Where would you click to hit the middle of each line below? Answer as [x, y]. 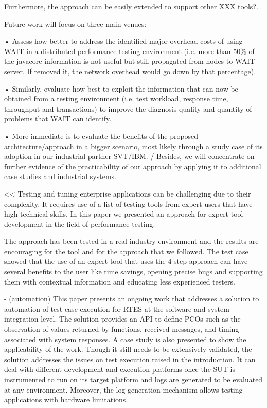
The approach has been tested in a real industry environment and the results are [131, 241]
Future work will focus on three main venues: [75, 23]
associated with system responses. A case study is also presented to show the [125, 339]
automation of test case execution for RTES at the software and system [117, 308]
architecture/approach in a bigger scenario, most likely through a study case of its [133, 146]
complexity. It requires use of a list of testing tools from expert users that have [128, 203]
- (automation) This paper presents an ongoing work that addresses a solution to [132, 299]
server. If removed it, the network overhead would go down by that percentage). [130, 71]
